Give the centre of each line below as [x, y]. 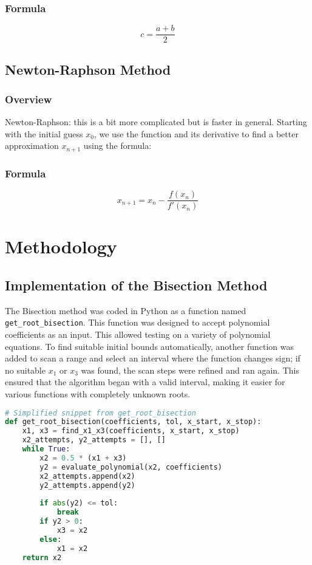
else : [51, 539]
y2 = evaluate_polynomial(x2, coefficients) [131, 467]
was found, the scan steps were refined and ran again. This [190, 370]
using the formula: [117, 146]
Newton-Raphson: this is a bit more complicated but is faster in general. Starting [156, 122]
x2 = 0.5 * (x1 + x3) [83, 458]
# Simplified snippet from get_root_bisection [100, 413]
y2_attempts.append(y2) [87, 485]
